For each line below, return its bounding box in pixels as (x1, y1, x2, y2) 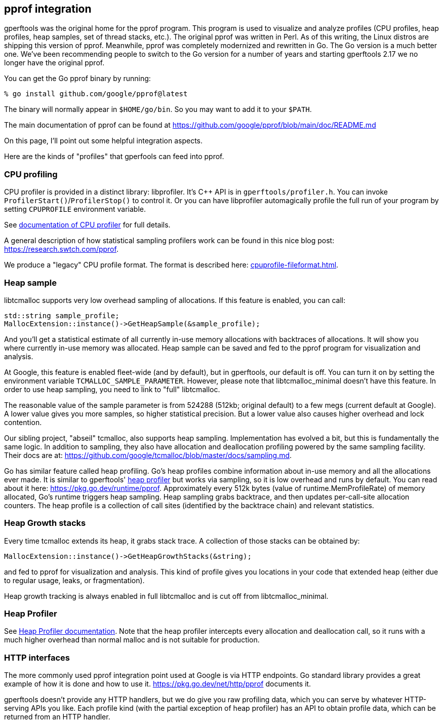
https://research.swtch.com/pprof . (4, 245, 118, 254)
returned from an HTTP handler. (4, 712, 110, 721)
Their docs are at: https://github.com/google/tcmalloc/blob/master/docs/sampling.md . (4, 450, 292, 460)
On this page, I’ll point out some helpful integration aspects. (4, 136, 203, 145)
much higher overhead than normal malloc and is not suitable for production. (4, 635, 260, 644)
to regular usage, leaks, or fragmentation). (4, 576, 145, 585)
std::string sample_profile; (4, 311, 119, 320)
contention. (4, 417, 42, 427)
